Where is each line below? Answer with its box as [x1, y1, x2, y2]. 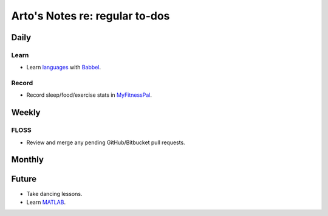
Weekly [11, 107, 41, 118]
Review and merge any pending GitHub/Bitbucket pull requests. [26, 139, 185, 146]
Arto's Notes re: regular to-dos [11, 9, 170, 23]
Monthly [11, 155, 44, 165]
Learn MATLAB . [26, 198, 66, 206]
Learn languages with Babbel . [26, 64, 101, 71]
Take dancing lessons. [26, 190, 83, 197]
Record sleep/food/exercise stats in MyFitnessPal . [26, 91, 152, 99]
